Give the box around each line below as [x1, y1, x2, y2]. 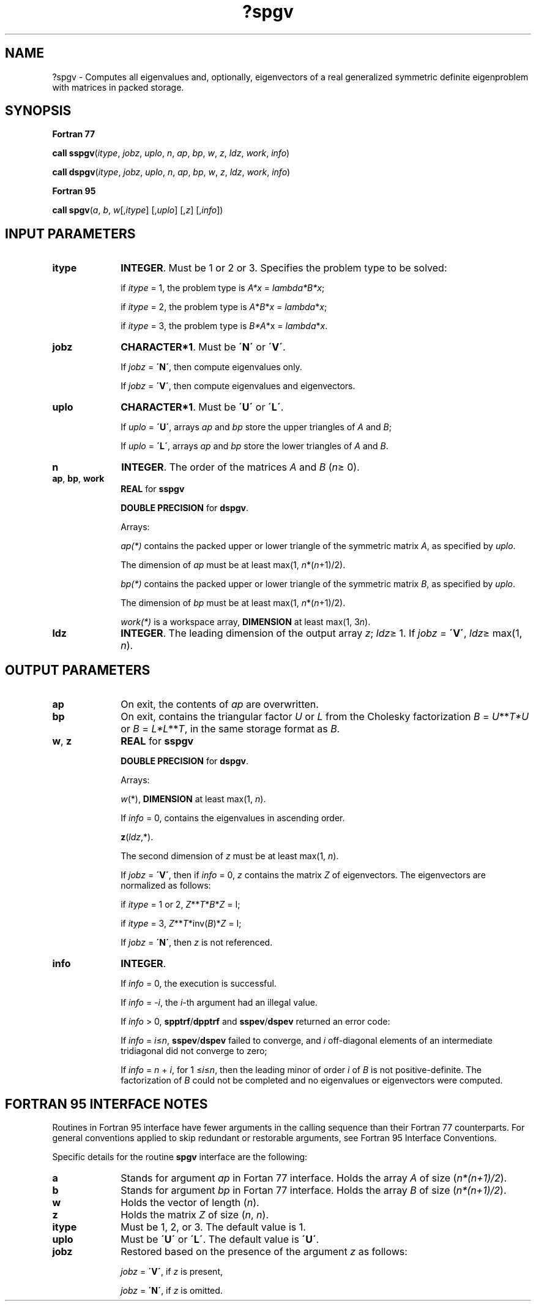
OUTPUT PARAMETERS [5, 662, 151, 678]
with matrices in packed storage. [52, 82, 184, 93]
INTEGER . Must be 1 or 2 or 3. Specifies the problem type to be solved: [121, 262, 447, 275]
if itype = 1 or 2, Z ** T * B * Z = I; [121, 899, 240, 910]
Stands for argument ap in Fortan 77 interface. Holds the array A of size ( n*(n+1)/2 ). [121, 1171, 507, 1184]
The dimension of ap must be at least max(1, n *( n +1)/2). [121, 560, 346, 571]
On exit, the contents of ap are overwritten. [121, 698, 319, 711]
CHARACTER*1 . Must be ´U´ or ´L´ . [121, 401, 284, 414]
